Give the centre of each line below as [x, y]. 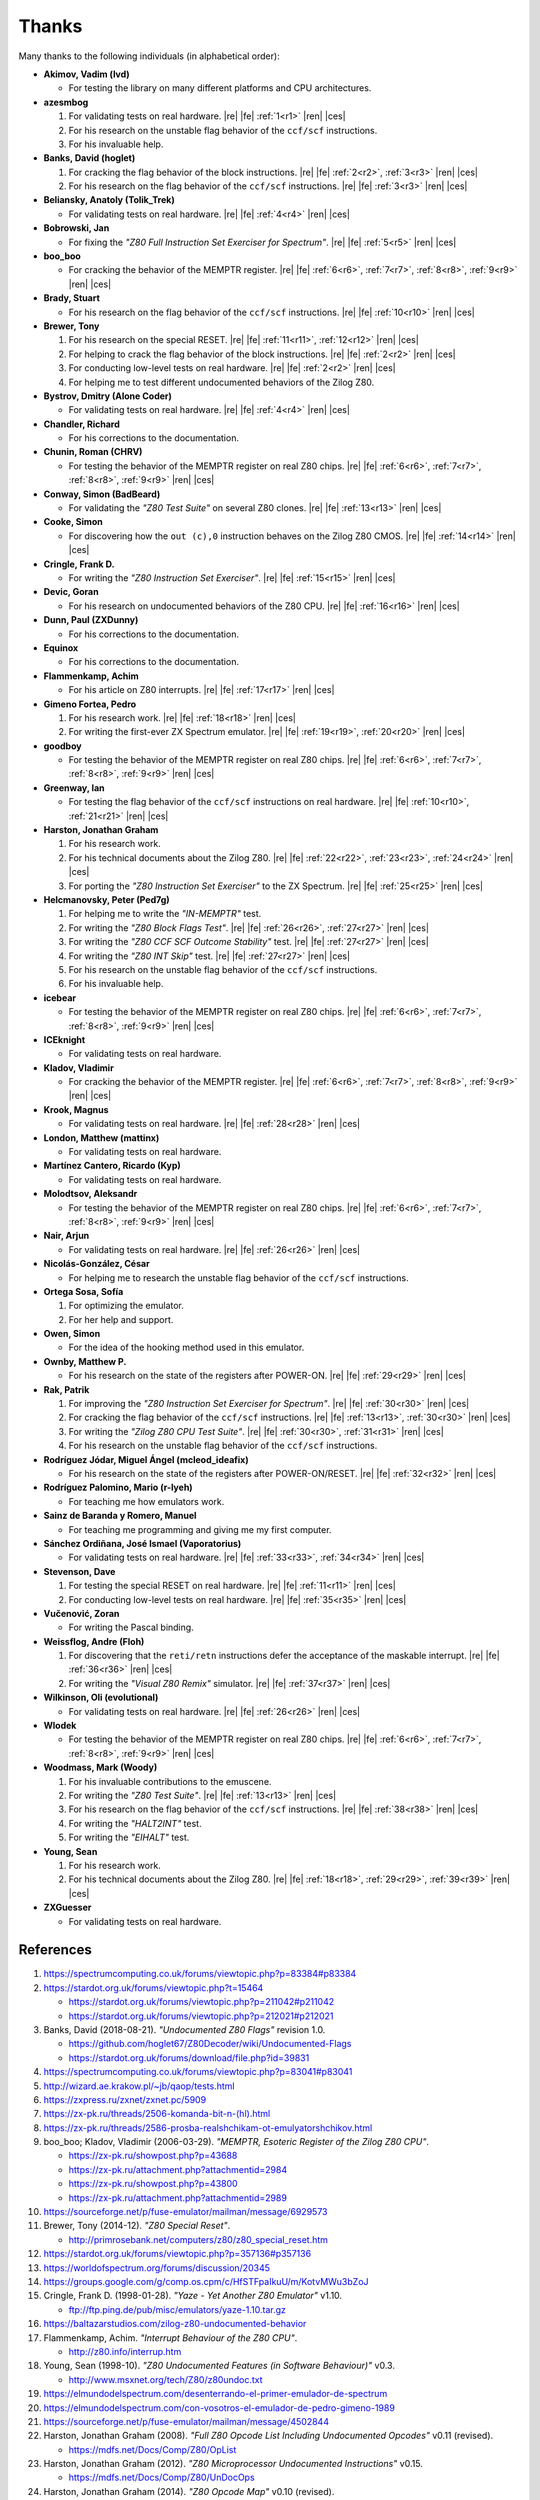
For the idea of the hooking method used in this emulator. [186, 1347]
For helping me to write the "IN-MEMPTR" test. [165, 914]
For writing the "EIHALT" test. [129, 1837]
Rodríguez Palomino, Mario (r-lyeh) [118, 1487]
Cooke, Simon [73, 522]
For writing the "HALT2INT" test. [135, 1823]
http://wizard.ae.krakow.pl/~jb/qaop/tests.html [139, 2086]
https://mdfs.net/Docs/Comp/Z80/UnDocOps [161, 2477]
